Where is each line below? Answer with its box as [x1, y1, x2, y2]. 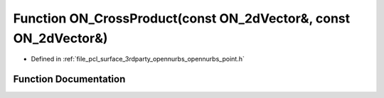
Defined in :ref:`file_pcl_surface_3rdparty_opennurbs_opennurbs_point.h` [31, 55, 245, 63]
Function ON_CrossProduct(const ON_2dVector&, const [13, 11, 351, 26]
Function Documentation [13, 73, 126, 85]
